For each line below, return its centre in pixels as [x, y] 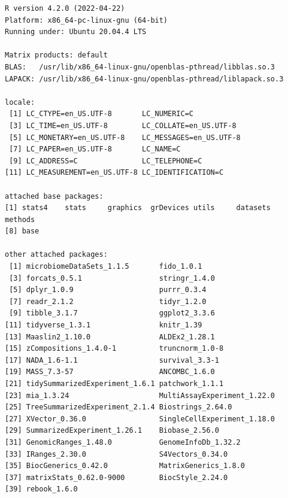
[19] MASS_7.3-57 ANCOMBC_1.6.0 [110, 372]
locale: [20, 102]
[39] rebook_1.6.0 [41, 489]
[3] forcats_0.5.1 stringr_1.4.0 [112, 278]
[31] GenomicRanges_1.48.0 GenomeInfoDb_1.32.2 [123, 442]
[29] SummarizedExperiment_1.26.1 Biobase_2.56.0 [112, 431]
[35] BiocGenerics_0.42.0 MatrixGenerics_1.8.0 [125, 466]
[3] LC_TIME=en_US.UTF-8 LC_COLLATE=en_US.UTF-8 [123, 125]
